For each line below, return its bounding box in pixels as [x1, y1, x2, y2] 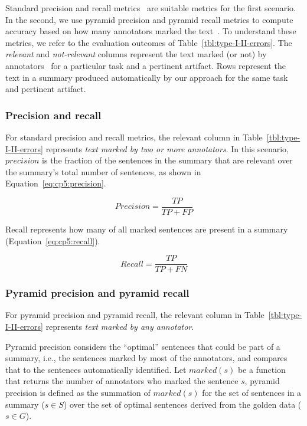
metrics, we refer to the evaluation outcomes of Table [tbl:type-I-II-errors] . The [5, 36, 292, 48]
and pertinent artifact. [5, 83, 86, 95]
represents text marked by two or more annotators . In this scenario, [45, 142, 289, 155]
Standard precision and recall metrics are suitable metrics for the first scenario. [5, 2, 296, 14]
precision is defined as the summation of [5, 386, 151, 399]
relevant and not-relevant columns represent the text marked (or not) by [5, 48, 267, 60]
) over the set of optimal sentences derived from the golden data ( [63, 398, 302, 410]
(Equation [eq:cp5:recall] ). [5, 234, 100, 247]
